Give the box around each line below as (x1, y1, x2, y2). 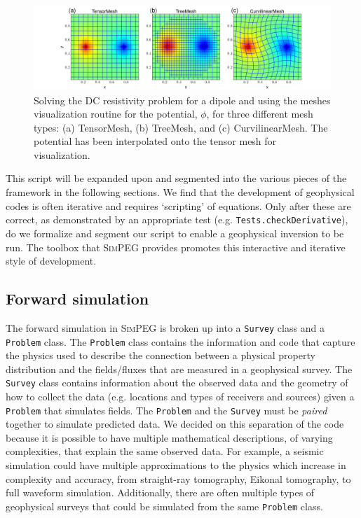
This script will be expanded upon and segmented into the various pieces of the (6, 171, 347, 185)
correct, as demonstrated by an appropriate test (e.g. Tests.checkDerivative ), (6, 212, 348, 227)
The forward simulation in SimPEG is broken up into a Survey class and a (6, 320, 325, 335)
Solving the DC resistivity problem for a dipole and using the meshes (34, 92, 331, 107)
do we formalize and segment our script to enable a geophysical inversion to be (6, 225, 344, 240)
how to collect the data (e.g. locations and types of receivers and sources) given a (6, 389, 355, 404)
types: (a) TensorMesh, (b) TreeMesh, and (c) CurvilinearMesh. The (34, 120, 328, 134)
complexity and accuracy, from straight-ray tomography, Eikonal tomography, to (6, 471, 351, 486)
